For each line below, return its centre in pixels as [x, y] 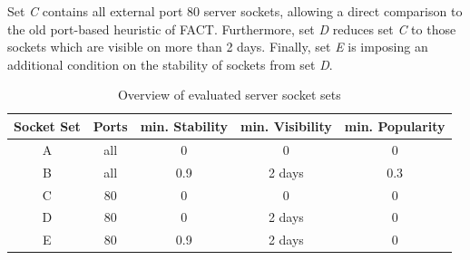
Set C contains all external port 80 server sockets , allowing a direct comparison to [235, 11]
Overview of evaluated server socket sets [229, 95]
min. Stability [184, 125]
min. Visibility [286, 125]
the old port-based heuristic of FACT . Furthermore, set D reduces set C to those [232, 29]
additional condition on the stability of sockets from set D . [170, 64]
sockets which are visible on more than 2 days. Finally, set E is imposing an [218, 47]
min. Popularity [395, 125]
